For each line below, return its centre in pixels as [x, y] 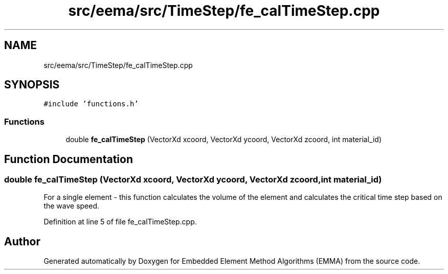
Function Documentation [69, 159]
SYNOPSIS [32, 85]
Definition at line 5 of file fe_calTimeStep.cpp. [120, 222]
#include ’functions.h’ [91, 104]
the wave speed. [72, 206]
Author [22, 241]
